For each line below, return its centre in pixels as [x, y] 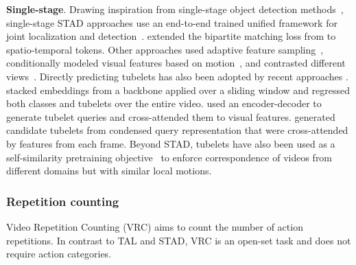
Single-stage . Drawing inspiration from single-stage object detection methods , [175, 9]
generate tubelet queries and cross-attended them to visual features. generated [171, 116]
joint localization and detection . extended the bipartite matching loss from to [171, 36]
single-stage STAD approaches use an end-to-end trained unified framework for [172, 22]
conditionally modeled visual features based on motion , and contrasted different [176, 63]
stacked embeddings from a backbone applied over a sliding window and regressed [178, 90]
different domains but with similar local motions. [109, 171]
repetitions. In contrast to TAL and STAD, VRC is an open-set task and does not [179, 240]
